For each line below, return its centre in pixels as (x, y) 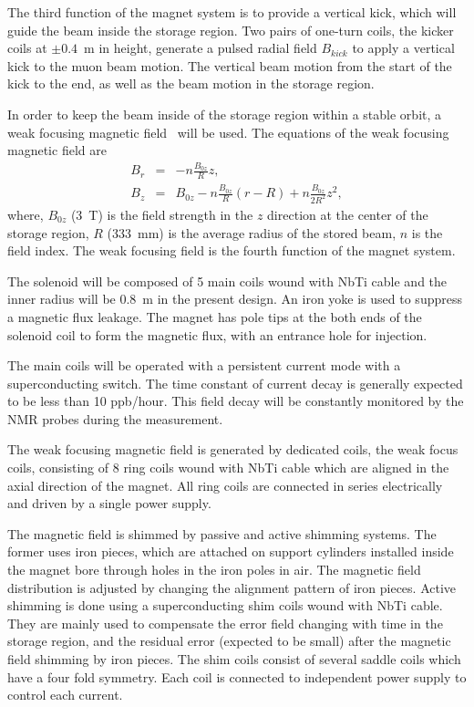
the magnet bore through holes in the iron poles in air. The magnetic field (214, 570)
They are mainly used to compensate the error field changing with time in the (225, 623)
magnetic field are (57, 150)
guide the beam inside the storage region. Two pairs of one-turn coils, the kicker (231, 30)
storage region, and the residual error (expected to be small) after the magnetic (229, 641)
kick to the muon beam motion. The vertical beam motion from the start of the (230, 65)
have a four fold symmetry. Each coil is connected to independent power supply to (237, 676)
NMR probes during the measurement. (115, 418)
